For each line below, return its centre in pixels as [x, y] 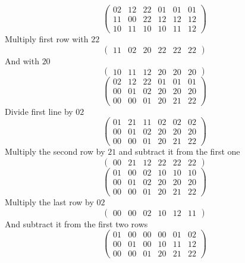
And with [22, 60]
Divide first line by [39, 111]
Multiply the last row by [49, 202]
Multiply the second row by [55, 151]
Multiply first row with [47, 39]
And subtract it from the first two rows [76, 223]
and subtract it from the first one [179, 151]
